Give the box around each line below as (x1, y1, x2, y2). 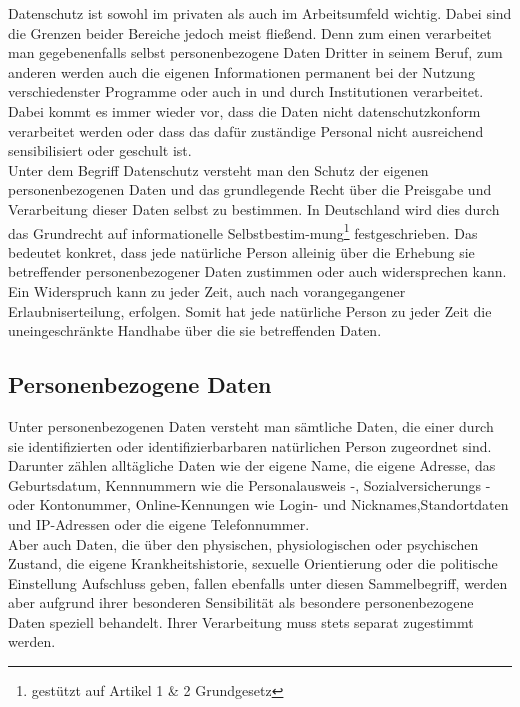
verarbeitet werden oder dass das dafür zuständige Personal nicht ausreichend (8, 120, 484, 141)
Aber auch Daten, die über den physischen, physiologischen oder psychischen (8, 533, 479, 554)
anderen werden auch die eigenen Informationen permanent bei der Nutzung (8, 61, 475, 82)
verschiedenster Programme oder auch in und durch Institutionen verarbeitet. (8, 81, 484, 102)
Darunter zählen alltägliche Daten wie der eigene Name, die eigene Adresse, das (8, 455, 496, 476)
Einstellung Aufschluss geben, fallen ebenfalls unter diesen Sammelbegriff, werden (8, 572, 508, 593)
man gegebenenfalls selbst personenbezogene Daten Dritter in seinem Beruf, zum (8, 42, 503, 63)
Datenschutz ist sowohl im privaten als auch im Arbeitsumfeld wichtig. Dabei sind (8, 3, 512, 23)
